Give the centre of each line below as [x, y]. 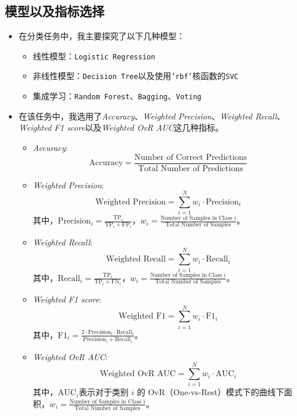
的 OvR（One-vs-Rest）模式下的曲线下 [210, 392]
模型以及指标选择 [55, 11]
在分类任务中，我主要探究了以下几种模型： [102, 36]
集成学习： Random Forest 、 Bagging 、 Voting [117, 96]
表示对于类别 [103, 392]
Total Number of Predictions [191, 168]
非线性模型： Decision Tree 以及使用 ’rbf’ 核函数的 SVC [135, 76]
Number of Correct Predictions [191, 157]
